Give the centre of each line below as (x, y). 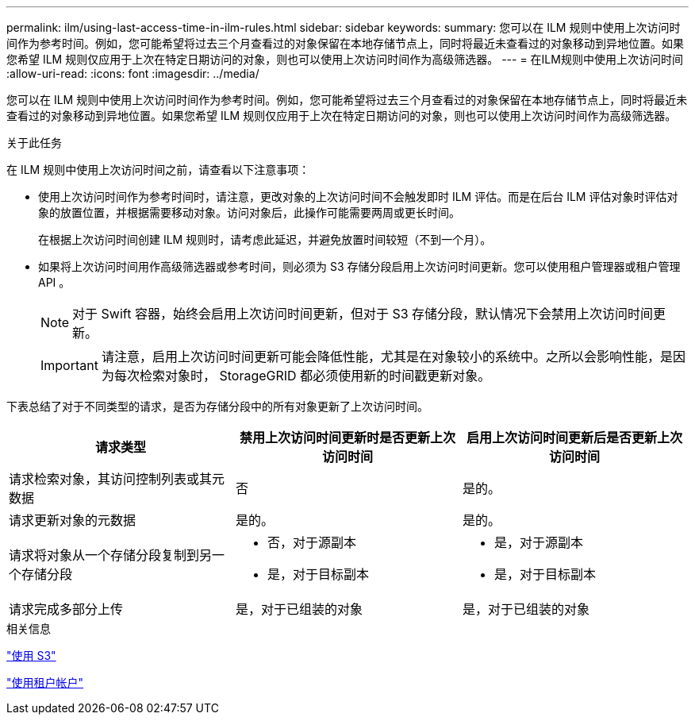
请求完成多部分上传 (66, 609)
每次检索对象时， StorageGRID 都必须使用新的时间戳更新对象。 (302, 376)
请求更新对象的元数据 (73, 520)
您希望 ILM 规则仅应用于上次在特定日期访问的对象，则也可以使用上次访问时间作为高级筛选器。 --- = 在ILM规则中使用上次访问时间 (345, 59)
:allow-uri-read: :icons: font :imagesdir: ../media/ (133, 73)
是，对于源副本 (538, 542)
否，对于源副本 (311, 542)
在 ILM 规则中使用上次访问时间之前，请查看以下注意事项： (158, 170)
